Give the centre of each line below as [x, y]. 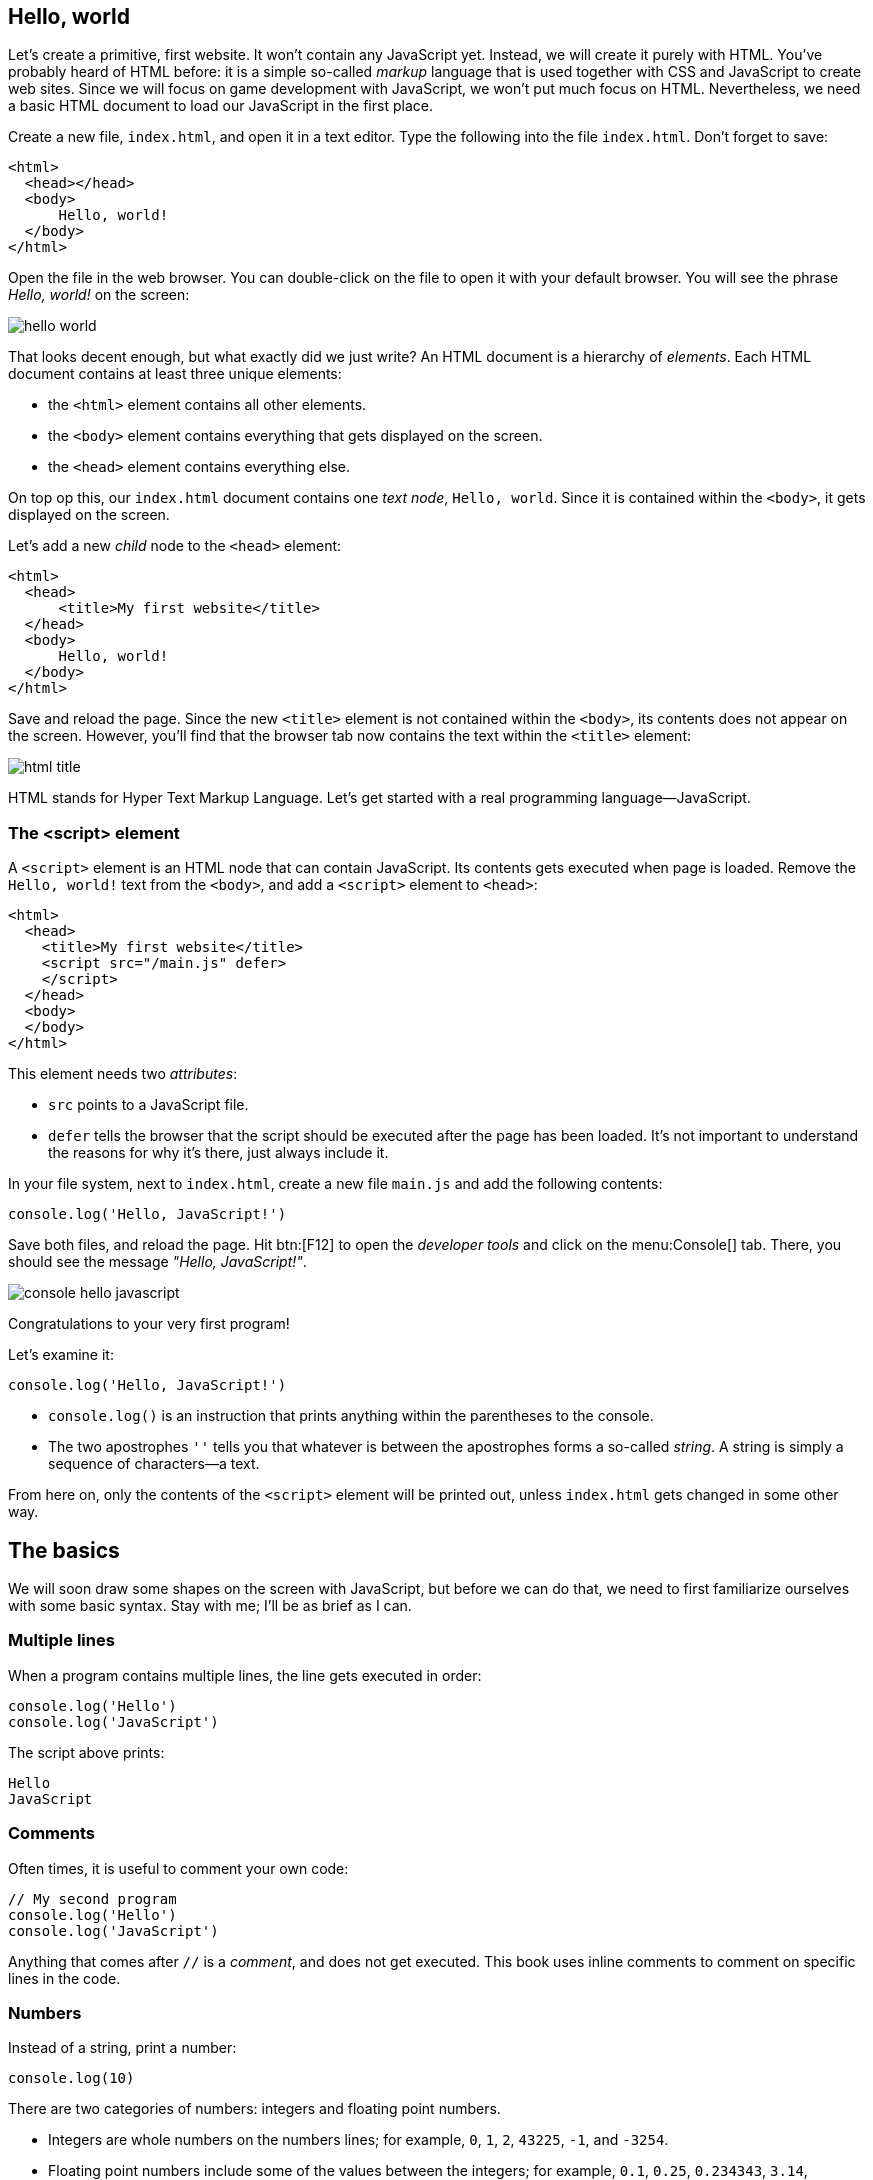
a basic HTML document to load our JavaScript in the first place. [220, 106]
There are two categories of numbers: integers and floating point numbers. [254, 2109]
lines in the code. [64, 1978]
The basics [64, 1550]
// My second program [92, 1898]
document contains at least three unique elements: [175, 374]
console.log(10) [71, 2078]
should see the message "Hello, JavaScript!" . [157, 1262]
